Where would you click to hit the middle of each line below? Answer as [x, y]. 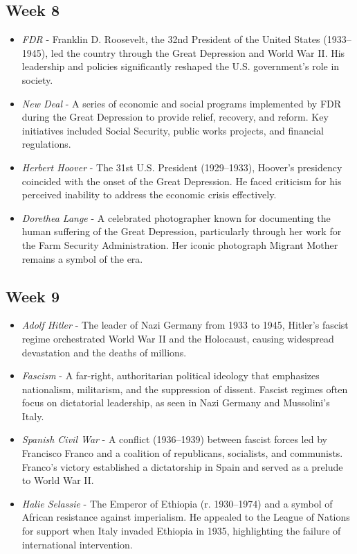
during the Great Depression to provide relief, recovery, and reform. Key [175, 117]
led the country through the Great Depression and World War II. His [198, 52]
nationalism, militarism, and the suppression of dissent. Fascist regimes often [185, 389]
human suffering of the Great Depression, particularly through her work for [182, 231]
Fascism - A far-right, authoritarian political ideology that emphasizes [171, 375]
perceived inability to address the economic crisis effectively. [149, 194]
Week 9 [33, 296]
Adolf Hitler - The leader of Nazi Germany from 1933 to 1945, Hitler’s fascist [185, 325]
